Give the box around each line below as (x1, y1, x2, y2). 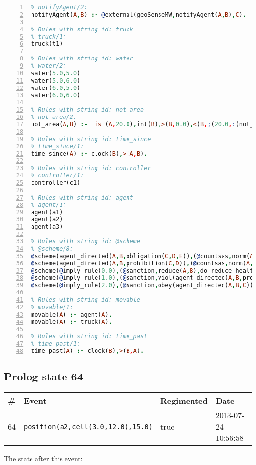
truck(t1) (31, 40, 63, 48)
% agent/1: (31, 201, 66, 208)
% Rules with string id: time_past (31, 333, 148, 340)
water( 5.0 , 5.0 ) (31, 69, 81, 77)
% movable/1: (31, 303, 73, 311)
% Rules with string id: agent (31, 194, 133, 201)
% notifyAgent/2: (31, 4, 88, 11)
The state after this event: (4, 453, 83, 464)
